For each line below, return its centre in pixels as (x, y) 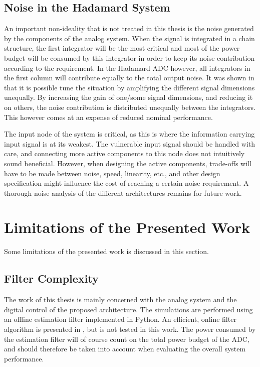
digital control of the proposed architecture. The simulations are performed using (128, 309)
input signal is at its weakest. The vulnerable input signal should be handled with (130, 143)
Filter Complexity (51, 278)
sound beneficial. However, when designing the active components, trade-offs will (128, 163)
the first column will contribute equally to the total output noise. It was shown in (129, 78)
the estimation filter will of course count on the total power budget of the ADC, (127, 339)
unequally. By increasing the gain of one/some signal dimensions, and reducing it (128, 97)
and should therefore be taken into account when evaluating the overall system (125, 349)
